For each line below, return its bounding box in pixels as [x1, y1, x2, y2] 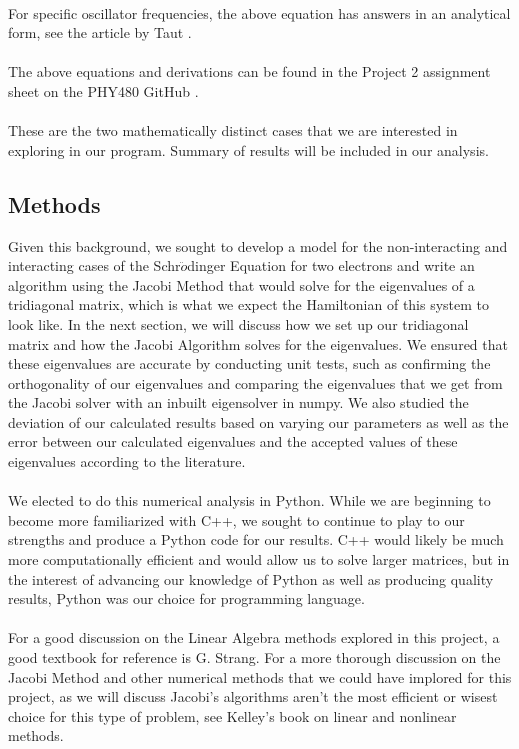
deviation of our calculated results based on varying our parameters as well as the [8, 411, 509, 432]
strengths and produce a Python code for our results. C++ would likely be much [8, 529, 504, 550]
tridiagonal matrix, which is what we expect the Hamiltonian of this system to [8, 294, 490, 315]
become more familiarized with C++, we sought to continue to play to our [8, 509, 465, 530]
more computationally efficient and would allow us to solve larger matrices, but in [8, 549, 510, 570]
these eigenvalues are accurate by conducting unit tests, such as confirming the [8, 353, 491, 374]
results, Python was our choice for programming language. [8, 588, 365, 609]
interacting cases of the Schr [8, 255, 181, 276]
